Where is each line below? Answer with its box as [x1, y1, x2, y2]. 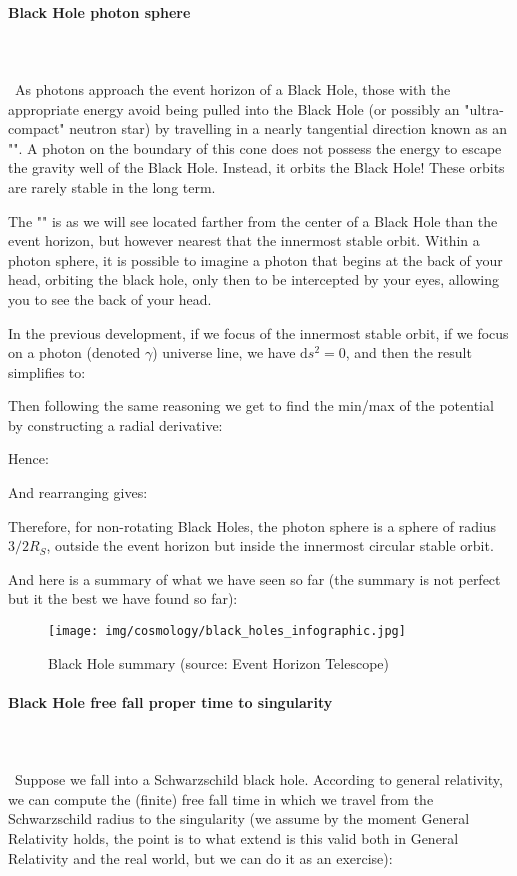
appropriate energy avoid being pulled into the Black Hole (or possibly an [8, 98, 460, 119]
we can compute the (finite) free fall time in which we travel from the [8, 788, 434, 809]
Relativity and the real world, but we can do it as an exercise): [8, 847, 393, 868]
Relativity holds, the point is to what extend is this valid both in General [8, 828, 459, 849]
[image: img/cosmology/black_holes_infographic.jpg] [48, 624, 406, 639]
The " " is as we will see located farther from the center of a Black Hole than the [8, 210, 498, 231]
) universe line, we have [152, 342, 296, 363]
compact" [8, 118, 65, 139]
